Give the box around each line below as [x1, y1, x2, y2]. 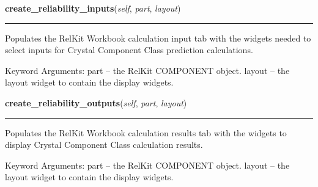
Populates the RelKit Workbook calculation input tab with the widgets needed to [5, 31, 311, 44]
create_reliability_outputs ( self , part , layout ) [5, 96, 187, 109]
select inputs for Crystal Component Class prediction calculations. [5, 43, 253, 56]
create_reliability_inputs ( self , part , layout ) [5, 2, 181, 14]
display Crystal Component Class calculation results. [5, 138, 203, 151]
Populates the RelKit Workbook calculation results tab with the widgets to [5, 126, 287, 139]
